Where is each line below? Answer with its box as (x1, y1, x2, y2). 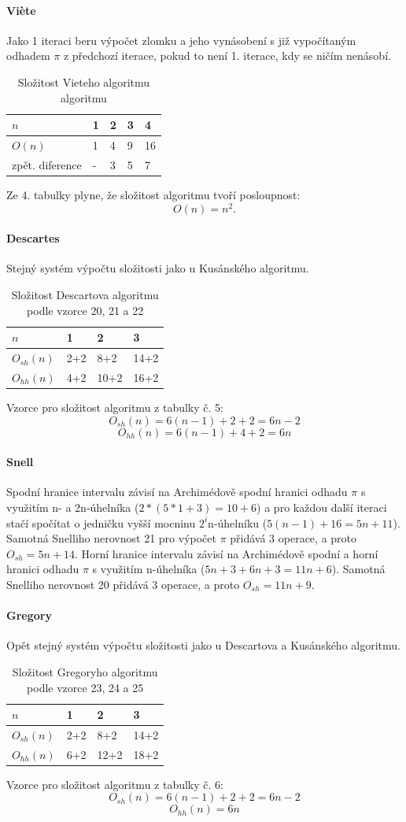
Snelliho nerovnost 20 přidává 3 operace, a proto (6, 576, 240, 592)
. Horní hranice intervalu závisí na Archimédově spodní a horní (74, 545, 378, 561)
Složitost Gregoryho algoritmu (12, 663, 158, 679)
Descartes (6, 230, 60, 246)
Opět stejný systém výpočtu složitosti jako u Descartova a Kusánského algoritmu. (6, 637, 400, 654)
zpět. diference (12, 156, 82, 172)
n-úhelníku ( (208, 514, 268, 531)
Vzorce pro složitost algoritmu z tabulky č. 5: (6, 398, 223, 415)
